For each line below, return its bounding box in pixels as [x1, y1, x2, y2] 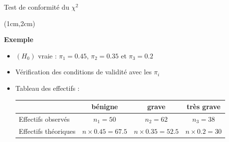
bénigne [91, 101, 118, 112]
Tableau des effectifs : [15, 83, 80, 93]
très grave [186, 101, 221, 112]
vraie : [38, 50, 57, 60]
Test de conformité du [4, 2, 69, 12]
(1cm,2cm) [4, 18, 35, 28]
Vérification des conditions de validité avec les [15, 67, 152, 77]
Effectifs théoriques [18, 126, 76, 136]
